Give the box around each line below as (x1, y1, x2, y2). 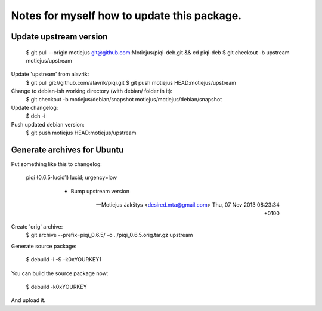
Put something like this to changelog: (11, 160, 103, 167)
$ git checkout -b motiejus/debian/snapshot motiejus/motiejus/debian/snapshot (26, 96, 222, 103)
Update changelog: (11, 104, 58, 111)
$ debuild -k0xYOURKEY (26, 283, 87, 290)
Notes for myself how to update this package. (11, 9, 242, 22)
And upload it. (11, 297, 46, 304)
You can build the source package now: (11, 269, 109, 277)
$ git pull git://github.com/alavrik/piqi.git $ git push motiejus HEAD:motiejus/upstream (26, 79, 237, 86)
